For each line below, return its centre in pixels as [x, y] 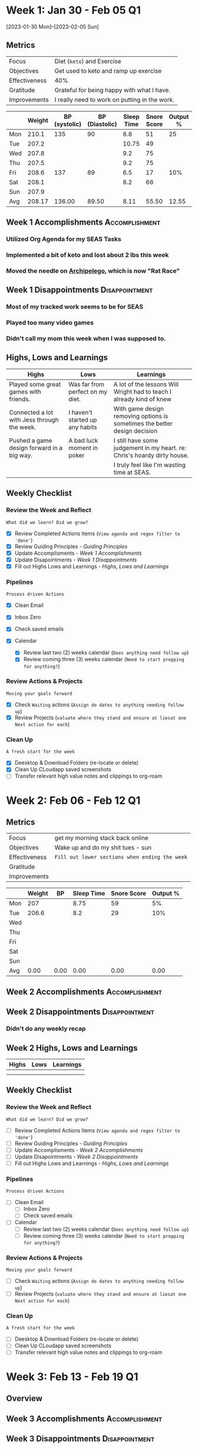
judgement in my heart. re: [150, 448]
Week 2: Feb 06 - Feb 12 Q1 [73, 800]
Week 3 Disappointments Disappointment [80, 1439]
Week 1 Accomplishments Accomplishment [83, 222]
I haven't [80, 412]
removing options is [141, 416]
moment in [83, 448]
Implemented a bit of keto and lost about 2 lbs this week [88, 255]
